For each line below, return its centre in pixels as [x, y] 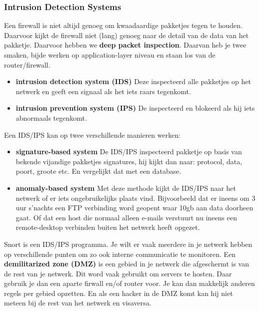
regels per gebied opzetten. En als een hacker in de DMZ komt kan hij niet [118, 293]
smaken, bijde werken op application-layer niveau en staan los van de [110, 55]
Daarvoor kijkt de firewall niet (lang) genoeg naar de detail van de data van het [126, 35]
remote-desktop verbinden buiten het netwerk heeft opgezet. [108, 227]
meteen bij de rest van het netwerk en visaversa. [78, 303]
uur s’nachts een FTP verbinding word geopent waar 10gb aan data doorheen [134, 208]
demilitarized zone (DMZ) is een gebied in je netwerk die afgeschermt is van [126, 264]
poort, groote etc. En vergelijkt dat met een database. [98, 171]
